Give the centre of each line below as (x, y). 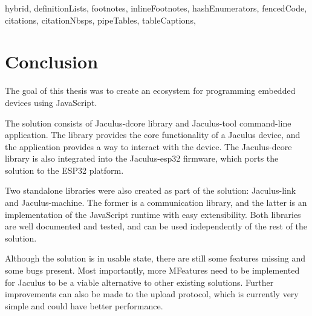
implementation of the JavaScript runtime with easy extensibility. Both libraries (153, 214)
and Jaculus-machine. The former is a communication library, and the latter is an (156, 202)
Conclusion (52, 61)
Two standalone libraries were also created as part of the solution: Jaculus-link (151, 190)
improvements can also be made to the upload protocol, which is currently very (152, 294)
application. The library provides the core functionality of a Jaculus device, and (153, 135)
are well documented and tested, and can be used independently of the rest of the (156, 226)
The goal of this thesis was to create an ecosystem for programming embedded (150, 91)
